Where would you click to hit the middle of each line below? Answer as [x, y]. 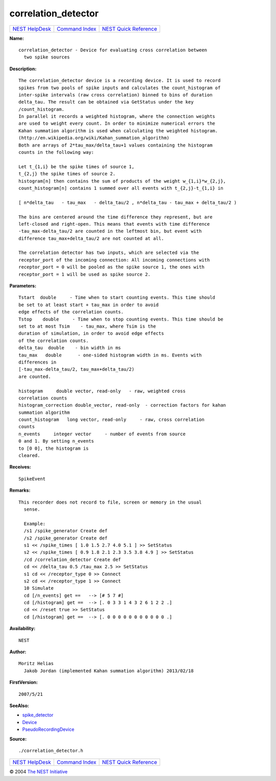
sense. [32, 509]
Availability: [22, 629]
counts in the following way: [56, 152]
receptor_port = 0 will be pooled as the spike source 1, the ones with [111, 267]
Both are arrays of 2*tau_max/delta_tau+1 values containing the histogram [116, 145]
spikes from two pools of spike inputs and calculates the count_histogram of [120, 88]
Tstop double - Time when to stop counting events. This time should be [121, 319]
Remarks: [20, 490]
